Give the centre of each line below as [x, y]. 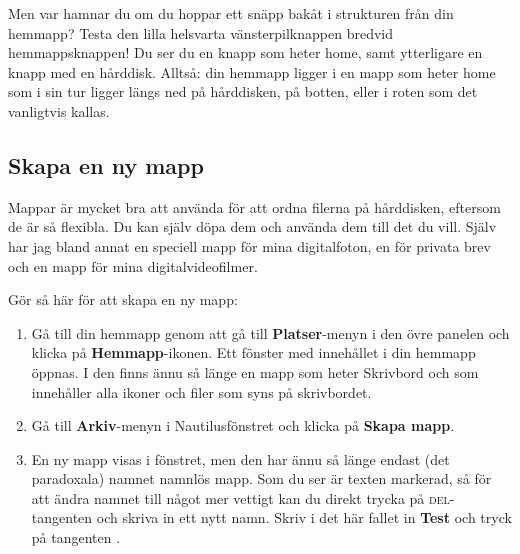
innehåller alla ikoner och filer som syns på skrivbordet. [201, 391]
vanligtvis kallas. [59, 110]
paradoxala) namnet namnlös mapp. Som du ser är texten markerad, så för [261, 478]
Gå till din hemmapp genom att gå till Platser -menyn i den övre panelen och [270, 332]
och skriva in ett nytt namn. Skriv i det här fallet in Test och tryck [304, 517]
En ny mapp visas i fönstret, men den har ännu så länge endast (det [240, 458]
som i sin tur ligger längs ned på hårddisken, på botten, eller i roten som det [243, 91]
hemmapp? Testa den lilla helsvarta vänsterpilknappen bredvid [200, 32]
